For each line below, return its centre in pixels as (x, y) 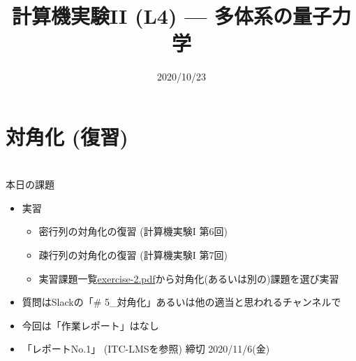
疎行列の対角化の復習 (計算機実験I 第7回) (133, 255)
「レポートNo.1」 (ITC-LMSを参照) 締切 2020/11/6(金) (146, 349)
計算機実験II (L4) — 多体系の (152, 16)
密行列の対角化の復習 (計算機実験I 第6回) (133, 231)
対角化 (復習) (67, 136)
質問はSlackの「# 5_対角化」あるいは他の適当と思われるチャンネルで (181, 302)
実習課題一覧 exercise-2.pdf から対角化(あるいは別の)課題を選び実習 (189, 278)
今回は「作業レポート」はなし (90, 325)
